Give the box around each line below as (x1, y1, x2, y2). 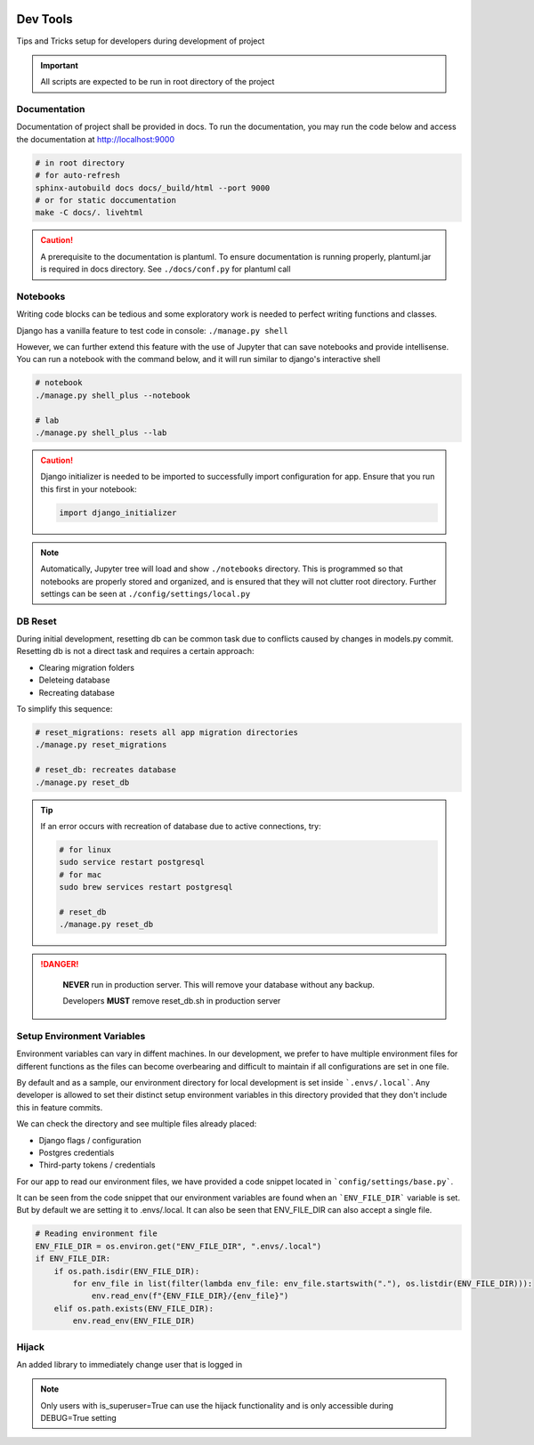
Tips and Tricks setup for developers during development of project (16, 36, 265, 46)
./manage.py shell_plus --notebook (35, 390, 190, 400)
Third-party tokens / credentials (38, 1159, 156, 1170)
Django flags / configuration (38, 1134, 142, 1145)
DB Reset (16, 615, 57, 627)
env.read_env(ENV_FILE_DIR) (72, 1316, 196, 1326)
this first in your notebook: (40, 483, 137, 494)
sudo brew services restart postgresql (59, 882, 233, 892)
